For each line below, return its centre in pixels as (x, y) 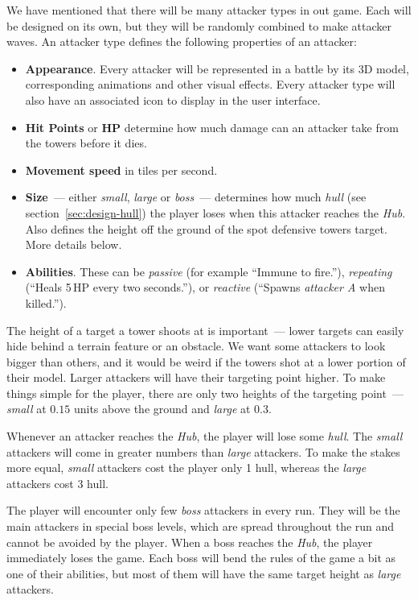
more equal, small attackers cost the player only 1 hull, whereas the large (186, 468)
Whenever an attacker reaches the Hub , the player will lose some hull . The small (205, 436)
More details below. (74, 244)
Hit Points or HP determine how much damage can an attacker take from (212, 127)
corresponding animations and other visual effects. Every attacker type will (210, 84)
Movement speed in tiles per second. (121, 170)
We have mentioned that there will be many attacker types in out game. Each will (209, 10)
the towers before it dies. (86, 143)
